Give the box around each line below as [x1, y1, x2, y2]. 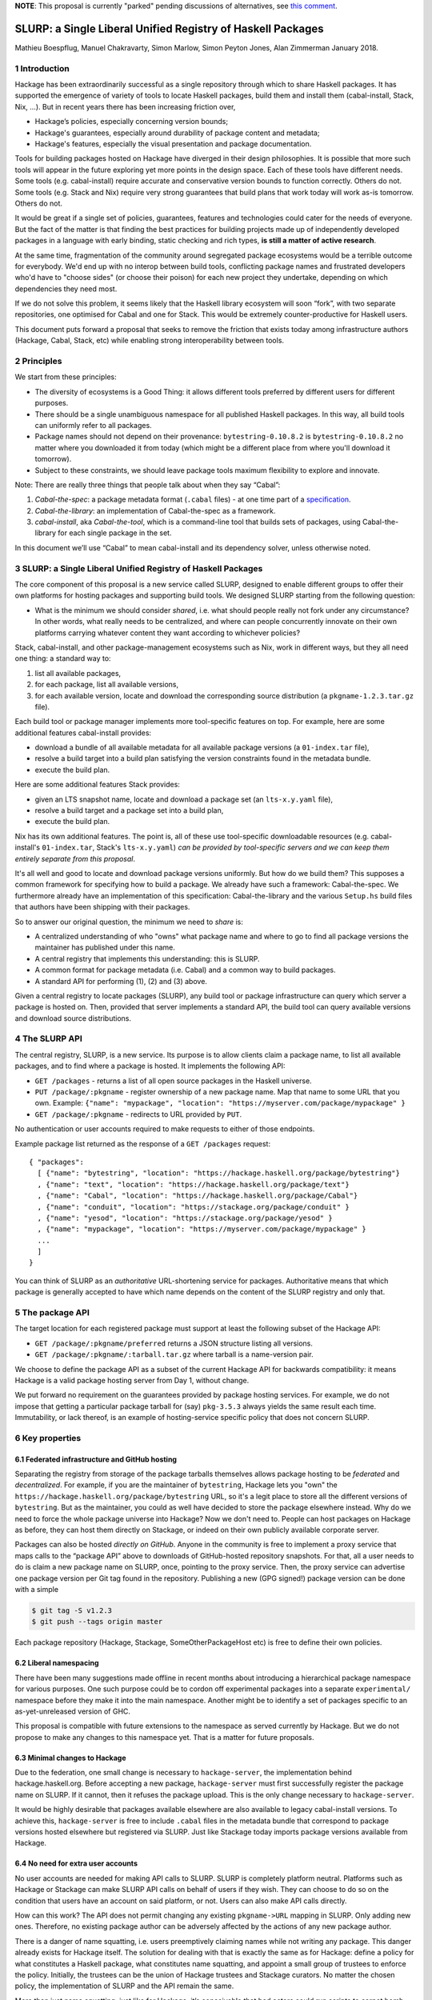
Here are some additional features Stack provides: [14, 780, 180, 790]
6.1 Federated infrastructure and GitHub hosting [14, 1454, 178, 1464]
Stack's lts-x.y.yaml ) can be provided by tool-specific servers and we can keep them [96, 842, 390, 852]
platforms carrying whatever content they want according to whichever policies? [34, 628, 300, 638]
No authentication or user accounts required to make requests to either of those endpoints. [14, 1124, 315, 1134]
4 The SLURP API [14, 1033, 83, 1044]
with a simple [14, 1584, 59, 1594]
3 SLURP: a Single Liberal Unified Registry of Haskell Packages [14, 562, 263, 574]
